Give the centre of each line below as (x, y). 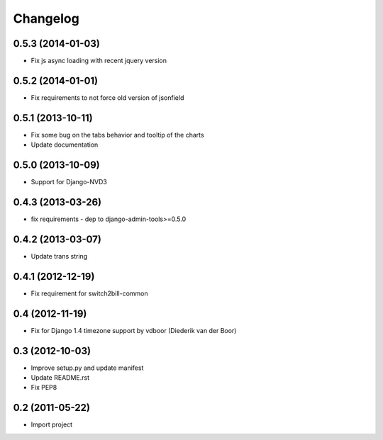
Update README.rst (60, 378)
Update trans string (59, 256)
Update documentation (65, 145)
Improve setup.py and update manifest (87, 368)
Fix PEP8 (44, 388)
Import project (52, 424)
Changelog (46, 18)
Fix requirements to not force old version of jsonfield (107, 97)
